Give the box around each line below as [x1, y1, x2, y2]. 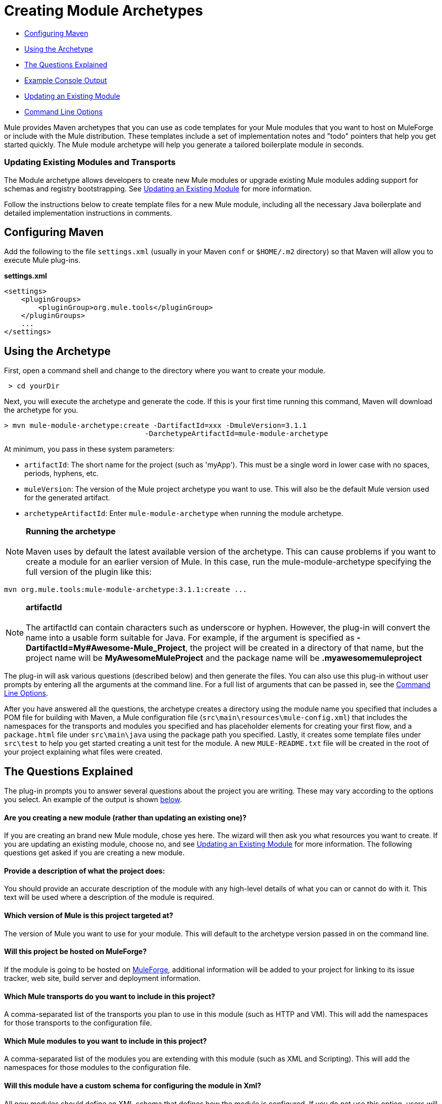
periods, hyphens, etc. [24, 469, 99, 478]
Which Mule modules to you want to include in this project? [4, 1036, 207, 1045]
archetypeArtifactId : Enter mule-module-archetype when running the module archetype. [24, 509, 343, 518]
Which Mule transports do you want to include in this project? [4, 992, 215, 1001]
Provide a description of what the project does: [4, 866, 165, 875]
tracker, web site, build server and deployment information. [4, 973, 201, 982]
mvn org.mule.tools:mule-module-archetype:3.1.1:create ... [4, 585, 247, 594]
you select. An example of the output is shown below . [4, 795, 182, 804]
